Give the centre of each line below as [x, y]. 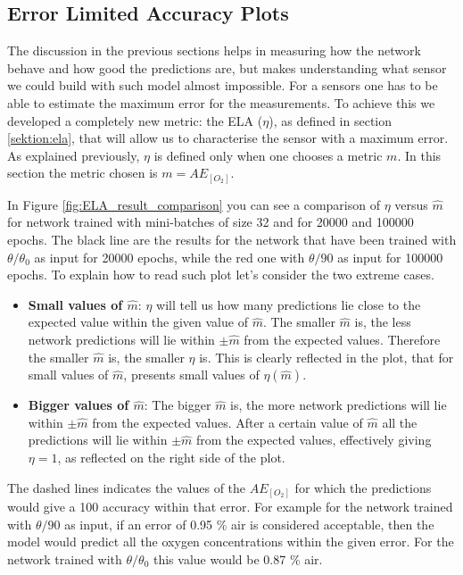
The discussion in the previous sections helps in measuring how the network [214, 50]
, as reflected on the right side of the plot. [171, 457]
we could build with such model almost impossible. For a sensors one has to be [223, 85]
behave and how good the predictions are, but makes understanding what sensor [227, 67]
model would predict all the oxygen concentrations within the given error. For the [231, 542]
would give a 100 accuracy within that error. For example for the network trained [230, 507]
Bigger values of [79, 405]
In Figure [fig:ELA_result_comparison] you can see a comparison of [194, 204]
